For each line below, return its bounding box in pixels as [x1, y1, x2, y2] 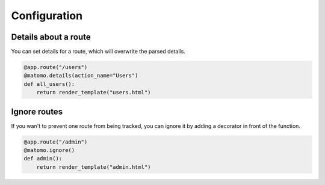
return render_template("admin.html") [36, 163, 151, 171]
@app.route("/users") [23, 64, 88, 71]
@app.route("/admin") [23, 138, 88, 145]
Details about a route [11, 32, 91, 42]
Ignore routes [11, 106, 63, 117]
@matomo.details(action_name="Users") [23, 72, 138, 79]
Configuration [11, 9, 83, 22]
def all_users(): [23, 80, 75, 87]
